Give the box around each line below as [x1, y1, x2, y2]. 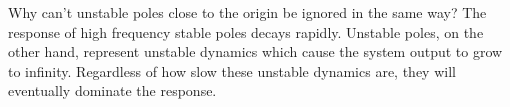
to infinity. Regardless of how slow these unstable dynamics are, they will [8, 60, 456, 81]
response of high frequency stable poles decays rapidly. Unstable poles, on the [8, 21, 484, 42]
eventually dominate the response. [8, 80, 217, 101]
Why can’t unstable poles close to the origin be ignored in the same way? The [8, 2, 487, 22]
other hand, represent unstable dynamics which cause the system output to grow [8, 41, 503, 62]
